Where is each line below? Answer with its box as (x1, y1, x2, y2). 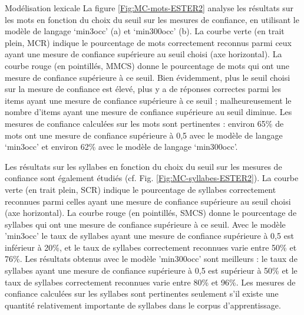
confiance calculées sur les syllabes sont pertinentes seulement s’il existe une (5, 287, 279, 300)
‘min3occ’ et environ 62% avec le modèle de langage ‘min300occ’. (5, 140, 238, 153)
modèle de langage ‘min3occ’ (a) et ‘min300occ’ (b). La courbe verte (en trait (5, 25, 285, 37)
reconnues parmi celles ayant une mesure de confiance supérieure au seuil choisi (5, 195, 291, 207)
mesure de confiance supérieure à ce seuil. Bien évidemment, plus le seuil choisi (5, 71, 290, 83)
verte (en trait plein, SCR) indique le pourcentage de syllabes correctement (5, 183, 276, 195)
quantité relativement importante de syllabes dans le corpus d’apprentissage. (5, 298, 281, 311)
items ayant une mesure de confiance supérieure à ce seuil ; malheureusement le (5, 94, 292, 106)
